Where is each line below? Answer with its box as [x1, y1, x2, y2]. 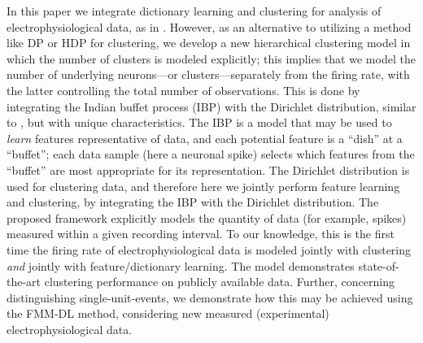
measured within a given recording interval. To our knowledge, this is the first [7, 225, 395, 242]
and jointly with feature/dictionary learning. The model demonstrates [7, 257, 355, 274]
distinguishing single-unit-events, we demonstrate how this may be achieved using [7, 289, 413, 306]
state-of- [358, 257, 399, 274]
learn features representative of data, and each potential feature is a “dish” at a [7, 129, 403, 146]
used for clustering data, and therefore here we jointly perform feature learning [7, 177, 400, 194]
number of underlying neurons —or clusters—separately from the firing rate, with [7, 66, 410, 83]
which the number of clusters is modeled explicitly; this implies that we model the [7, 50, 416, 67]
